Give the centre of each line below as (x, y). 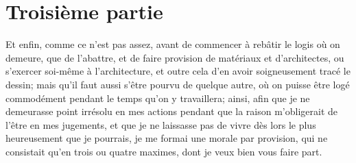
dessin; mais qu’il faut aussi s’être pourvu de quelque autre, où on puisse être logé (178, 84)
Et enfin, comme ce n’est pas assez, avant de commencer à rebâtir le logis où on (173, 44)
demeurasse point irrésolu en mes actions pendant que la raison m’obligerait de (172, 111)
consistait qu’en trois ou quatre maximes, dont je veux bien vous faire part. (164, 151)
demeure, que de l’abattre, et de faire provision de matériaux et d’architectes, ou (175, 57)
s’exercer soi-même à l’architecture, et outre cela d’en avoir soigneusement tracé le (178, 71)
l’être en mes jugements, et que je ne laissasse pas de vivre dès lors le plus (161, 124)
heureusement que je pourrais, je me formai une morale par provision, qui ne (167, 138)
